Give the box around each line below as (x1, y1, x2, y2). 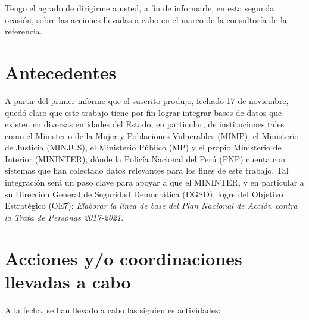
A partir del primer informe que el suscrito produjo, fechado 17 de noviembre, (5, 94, 289, 106)
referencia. (5, 25, 42, 37)
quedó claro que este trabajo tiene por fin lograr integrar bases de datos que (5, 106, 282, 118)
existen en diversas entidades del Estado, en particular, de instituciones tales (5, 118, 285, 130)
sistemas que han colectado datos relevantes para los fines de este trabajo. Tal (5, 164, 289, 177)
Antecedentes (5, 59, 117, 84)
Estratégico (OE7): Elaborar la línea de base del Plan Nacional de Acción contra (5, 199, 298, 212)
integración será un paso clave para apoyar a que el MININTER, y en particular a (5, 176, 304, 189)
